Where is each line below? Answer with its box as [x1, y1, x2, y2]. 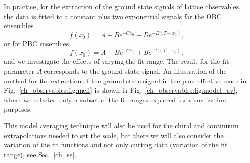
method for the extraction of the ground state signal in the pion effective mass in [4, 75, 247, 85]
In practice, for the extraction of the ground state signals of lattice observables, [4, 1, 241, 11]
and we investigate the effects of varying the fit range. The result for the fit [4, 56, 229, 66]
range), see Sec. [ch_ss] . [4, 149, 77, 159]
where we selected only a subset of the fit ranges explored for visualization [4, 94, 226, 104]
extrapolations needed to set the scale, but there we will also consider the [4, 130, 224, 140]
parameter [4, 66, 35, 76]
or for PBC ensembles [4, 38, 69, 48]
